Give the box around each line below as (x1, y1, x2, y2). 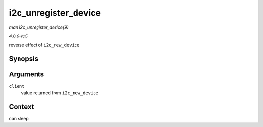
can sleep (9, 115, 29, 121)
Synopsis (9, 55, 38, 63)
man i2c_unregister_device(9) (9, 24, 69, 30)
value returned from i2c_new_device (21, 90, 98, 96)
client (9, 83, 25, 89)
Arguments (9, 71, 44, 79)
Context (9, 103, 34, 111)
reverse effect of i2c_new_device (9, 42, 80, 48)
